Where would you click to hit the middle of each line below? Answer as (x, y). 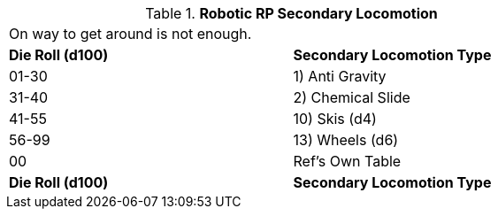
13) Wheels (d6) (346, 140)
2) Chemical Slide (352, 97)
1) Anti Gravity (340, 76)
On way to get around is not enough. (130, 34)
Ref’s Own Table (347, 161)
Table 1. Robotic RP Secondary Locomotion (291, 13)
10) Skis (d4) (335, 119)
